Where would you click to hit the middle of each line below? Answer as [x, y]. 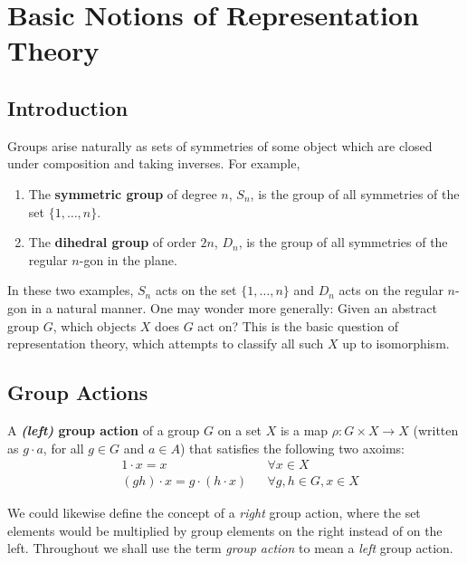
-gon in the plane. [128, 259]
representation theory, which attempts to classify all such [166, 344]
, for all [63, 448]
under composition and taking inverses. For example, [154, 163]
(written [436, 429]
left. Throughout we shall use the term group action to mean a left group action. [230, 548]
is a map [304, 429]
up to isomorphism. [396, 344]
